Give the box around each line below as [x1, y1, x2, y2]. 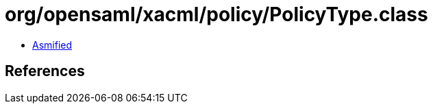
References [5, 62, 85, 80]
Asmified [32, 38, 73, 51]
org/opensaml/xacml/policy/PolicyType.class [5, 3, 428, 26]
